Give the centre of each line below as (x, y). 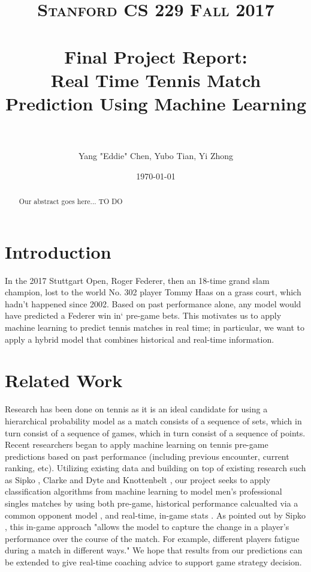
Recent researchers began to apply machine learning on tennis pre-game (137, 444)
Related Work (64, 380)
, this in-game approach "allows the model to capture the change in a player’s (147, 527)
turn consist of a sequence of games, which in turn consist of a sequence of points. (155, 432)
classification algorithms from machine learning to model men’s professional (144, 491)
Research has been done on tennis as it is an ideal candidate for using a (136, 409)
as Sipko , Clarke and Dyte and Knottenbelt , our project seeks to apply (138, 479)
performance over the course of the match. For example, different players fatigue (152, 538)
